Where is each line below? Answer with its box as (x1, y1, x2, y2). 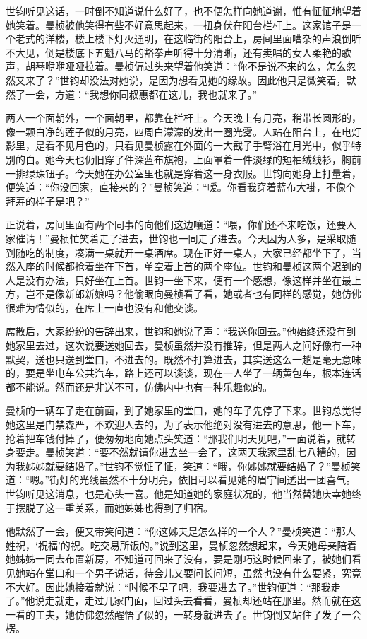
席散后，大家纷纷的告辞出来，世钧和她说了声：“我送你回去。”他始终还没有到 (6, 324, 356, 339)
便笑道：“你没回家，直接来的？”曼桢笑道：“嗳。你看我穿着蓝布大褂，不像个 (6, 180, 356, 194)
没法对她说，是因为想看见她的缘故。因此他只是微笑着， (89, 72, 347, 87)
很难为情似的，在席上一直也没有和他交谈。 (6, 300, 203, 315)
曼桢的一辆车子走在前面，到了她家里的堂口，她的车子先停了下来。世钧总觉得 (6, 403, 361, 418)
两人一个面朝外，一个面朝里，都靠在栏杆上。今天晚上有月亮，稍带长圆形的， (6, 110, 361, 125)
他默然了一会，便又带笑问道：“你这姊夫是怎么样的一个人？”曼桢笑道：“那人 (6, 524, 356, 539)
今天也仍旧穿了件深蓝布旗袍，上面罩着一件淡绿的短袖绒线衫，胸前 (54, 151, 361, 166)
